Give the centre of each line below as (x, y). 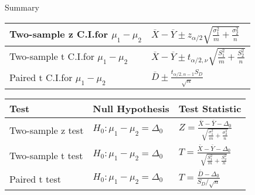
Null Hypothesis (131, 109)
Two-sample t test (46, 155)
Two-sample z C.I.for (59, 34)
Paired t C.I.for (41, 77)
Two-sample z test (47, 130)
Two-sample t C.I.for (52, 56)
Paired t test (35, 179)
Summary (22, 7)
